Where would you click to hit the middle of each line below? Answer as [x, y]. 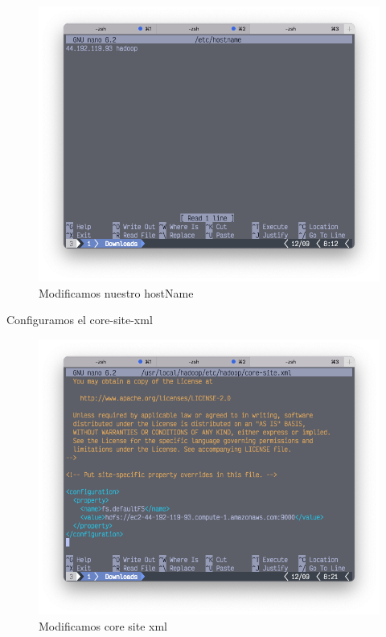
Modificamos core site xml [103, 625]
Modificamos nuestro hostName [116, 292]
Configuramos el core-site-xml [80, 320]
